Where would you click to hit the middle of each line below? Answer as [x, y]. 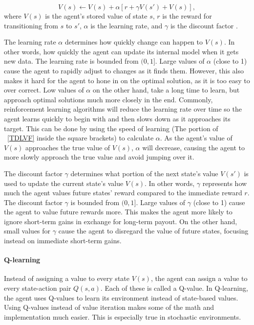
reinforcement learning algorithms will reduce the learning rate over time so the [123, 109]
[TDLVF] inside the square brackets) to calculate [81, 138]
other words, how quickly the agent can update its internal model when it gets [121, 51]
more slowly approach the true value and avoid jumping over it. [99, 157]
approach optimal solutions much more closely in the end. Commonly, [108, 99]
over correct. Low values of [44, 90]
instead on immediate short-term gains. [63, 241]
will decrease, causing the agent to [193, 147]
